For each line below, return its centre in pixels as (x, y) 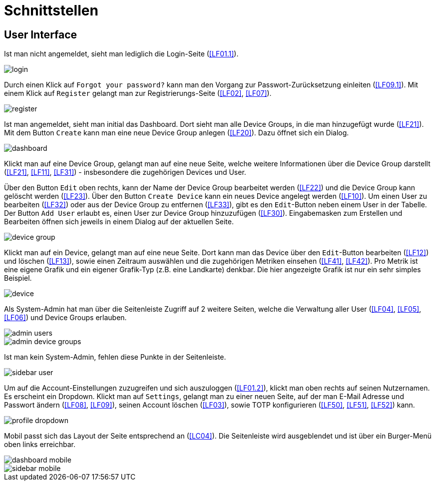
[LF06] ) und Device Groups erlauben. (65, 318)
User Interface (41, 34)
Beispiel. (18, 278)
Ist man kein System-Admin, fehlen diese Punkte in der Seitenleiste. (115, 357)
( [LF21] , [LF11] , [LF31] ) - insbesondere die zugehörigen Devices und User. (125, 172)
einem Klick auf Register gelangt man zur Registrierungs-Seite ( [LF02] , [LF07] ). (138, 93)
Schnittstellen (51, 10)
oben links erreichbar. (40, 445)
